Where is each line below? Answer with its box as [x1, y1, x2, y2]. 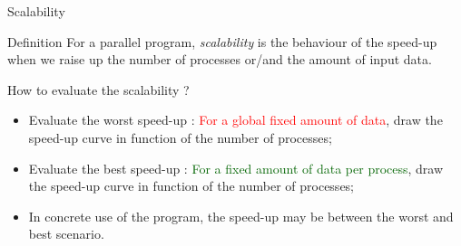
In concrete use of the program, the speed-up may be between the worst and [28, 206, 454, 225]
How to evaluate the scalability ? [7, 80, 190, 99]
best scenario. [28, 224, 104, 243]
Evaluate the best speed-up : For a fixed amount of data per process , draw [28, 158, 444, 177]
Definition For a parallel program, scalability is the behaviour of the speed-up [7, 32, 437, 51]
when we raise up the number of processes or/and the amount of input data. [7, 50, 432, 69]
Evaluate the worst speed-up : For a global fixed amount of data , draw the [28, 110, 443, 129]
